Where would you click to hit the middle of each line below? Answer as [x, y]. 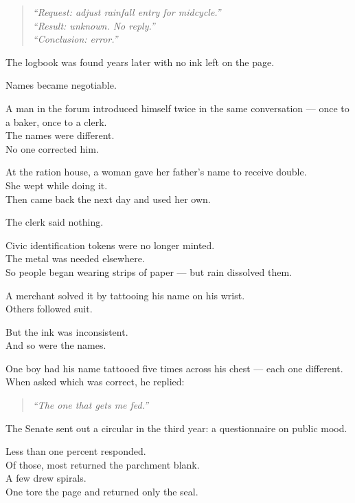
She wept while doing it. [57, 185]
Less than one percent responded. [76, 451]
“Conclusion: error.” [75, 39]
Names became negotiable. [61, 85]
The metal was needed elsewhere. [75, 258]
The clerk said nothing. [55, 222]
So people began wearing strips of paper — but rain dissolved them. [149, 271]
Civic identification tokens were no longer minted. [110, 245]
